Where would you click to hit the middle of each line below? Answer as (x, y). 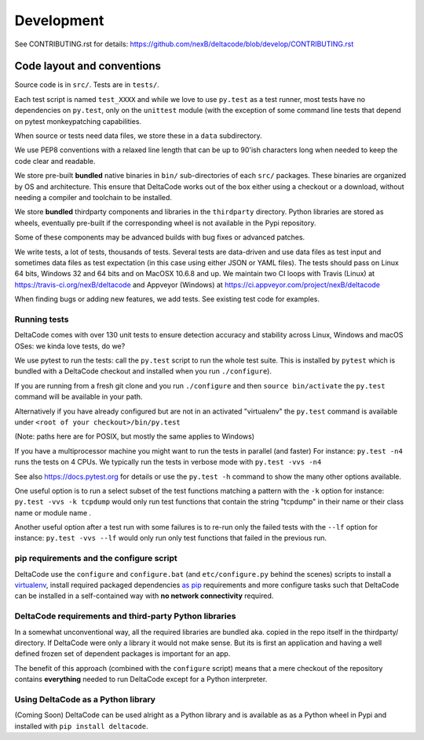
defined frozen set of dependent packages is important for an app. (122, 654)
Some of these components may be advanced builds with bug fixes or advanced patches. (160, 237)
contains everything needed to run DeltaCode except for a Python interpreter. (141, 680)
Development (59, 20)
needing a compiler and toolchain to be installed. (93, 197)
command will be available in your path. (79, 397)
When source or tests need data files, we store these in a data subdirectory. (138, 136)
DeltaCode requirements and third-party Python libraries (125, 616)
